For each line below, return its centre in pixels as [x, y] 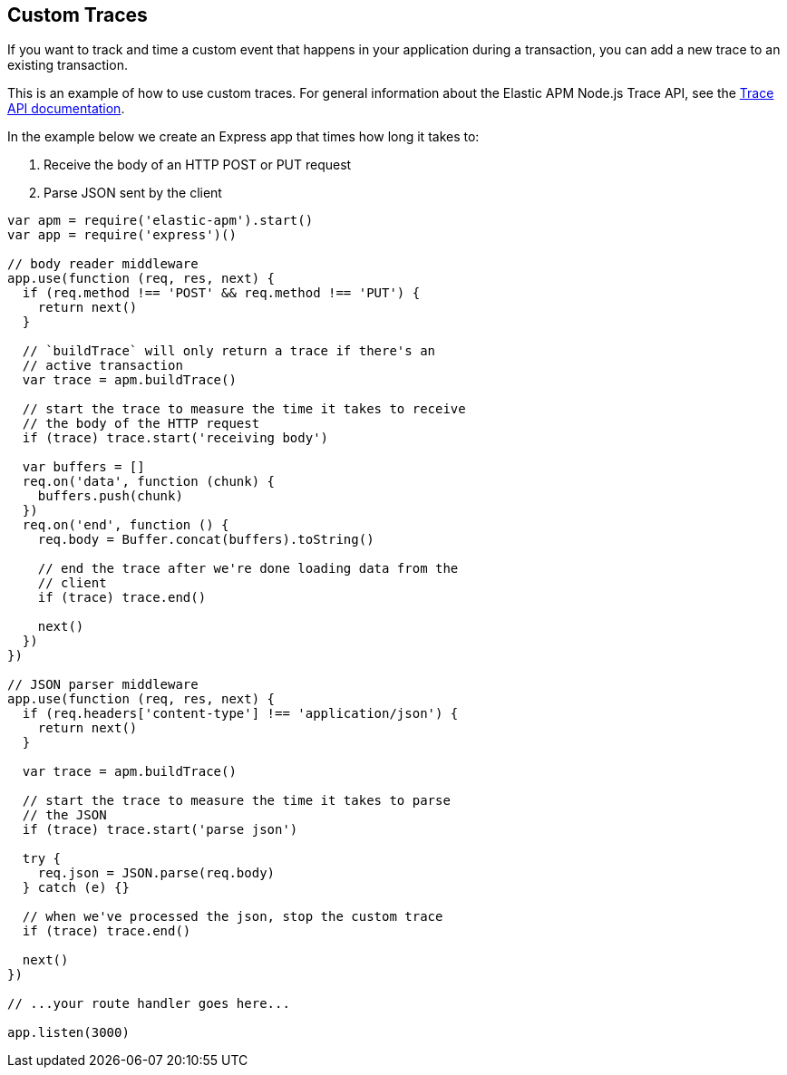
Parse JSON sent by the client [133, 193]
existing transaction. [68, 65]
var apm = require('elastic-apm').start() [160, 221]
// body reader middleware [103, 264]
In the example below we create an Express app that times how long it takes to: [243, 137]
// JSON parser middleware [103, 685]
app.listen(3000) [68, 1033]
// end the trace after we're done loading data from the [248, 569]
